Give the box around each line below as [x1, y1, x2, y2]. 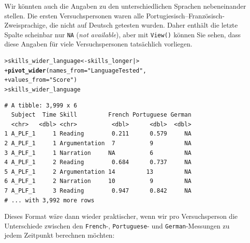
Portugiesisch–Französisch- [146, 10, 225, 20]
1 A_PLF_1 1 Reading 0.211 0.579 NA [4, 130, 191, 137]
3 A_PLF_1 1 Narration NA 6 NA [4, 149, 191, 156]
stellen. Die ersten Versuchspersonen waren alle [4, 10, 144, 20]
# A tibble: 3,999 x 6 [4, 102, 77, 109]
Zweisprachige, [4, 20, 47, 30]
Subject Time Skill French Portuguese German [11, 111, 191, 119]
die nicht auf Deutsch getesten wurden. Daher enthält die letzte [49, 20, 238, 30]
